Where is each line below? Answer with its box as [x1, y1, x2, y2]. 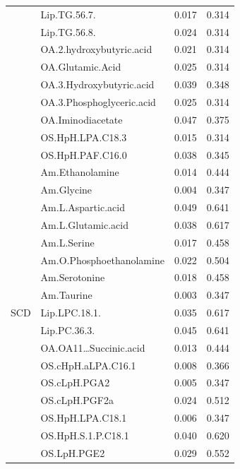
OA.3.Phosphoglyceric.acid [40, 94, 156, 109]
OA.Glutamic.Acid [40, 59, 121, 74]
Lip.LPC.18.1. [40, 305, 101, 320]
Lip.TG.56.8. [40, 24, 96, 39]
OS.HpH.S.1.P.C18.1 [40, 428, 129, 442]
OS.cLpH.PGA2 [40, 375, 110, 390]
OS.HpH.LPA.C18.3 [40, 129, 127, 144]
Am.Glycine [40, 182, 92, 197]
